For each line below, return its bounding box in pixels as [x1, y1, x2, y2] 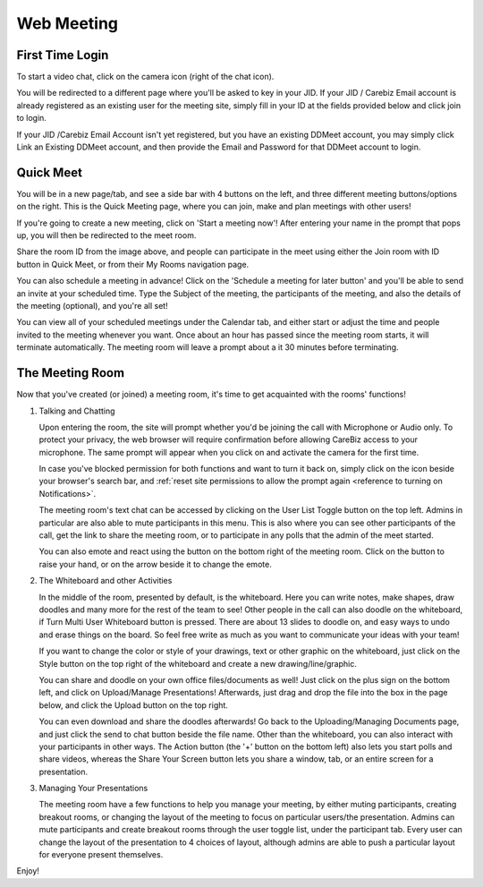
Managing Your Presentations [38, 783, 148, 794]
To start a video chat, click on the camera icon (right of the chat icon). [16, 72, 275, 82]
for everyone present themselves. [38, 849, 164, 860]
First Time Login [16, 47, 109, 63]
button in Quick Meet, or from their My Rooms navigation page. [16, 259, 250, 269]
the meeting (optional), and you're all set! [16, 301, 169, 311]
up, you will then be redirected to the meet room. [16, 230, 197, 241]
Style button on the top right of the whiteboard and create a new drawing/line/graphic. [38, 658, 358, 669]
